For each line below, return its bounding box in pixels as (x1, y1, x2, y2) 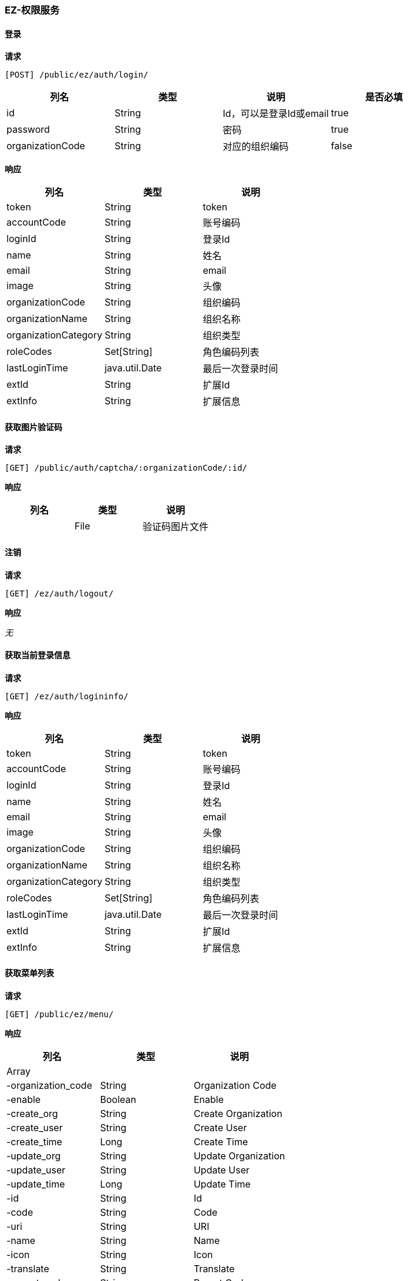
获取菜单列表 (5, 968, 54, 978)
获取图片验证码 (5, 421, 62, 432)
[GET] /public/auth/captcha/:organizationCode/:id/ (5, 463, 248, 473)
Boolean (100, 1094, 136, 1106)
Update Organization (193, 1150, 285, 1162)
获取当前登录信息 (5, 650, 70, 660)
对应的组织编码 (222, 140, 289, 153)
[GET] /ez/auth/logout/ (5, 588, 114, 598)
